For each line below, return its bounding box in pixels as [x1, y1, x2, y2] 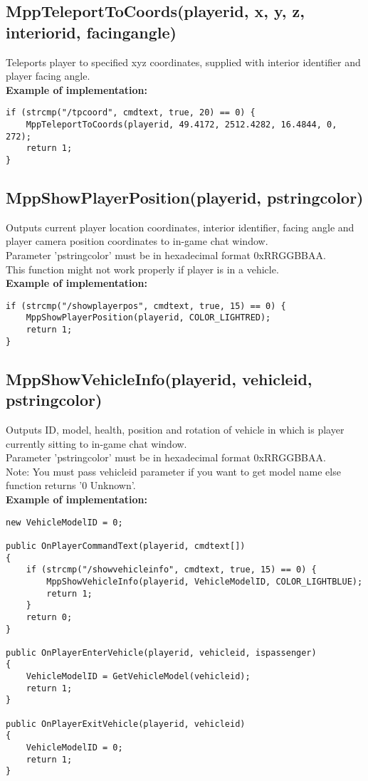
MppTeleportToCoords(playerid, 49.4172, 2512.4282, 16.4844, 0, [26, 120, 337, 130]
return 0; [26, 612, 73, 622]
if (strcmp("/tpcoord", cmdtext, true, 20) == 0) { [6, 108, 256, 118]
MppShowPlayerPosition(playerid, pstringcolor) [6, 187, 364, 209]
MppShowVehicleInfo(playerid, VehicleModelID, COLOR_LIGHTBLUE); [46, 576, 363, 587]
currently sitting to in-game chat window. [6, 436, 187, 451]
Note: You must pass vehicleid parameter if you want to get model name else [6, 463, 341, 478]
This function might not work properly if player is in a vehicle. [6, 261, 279, 276]
